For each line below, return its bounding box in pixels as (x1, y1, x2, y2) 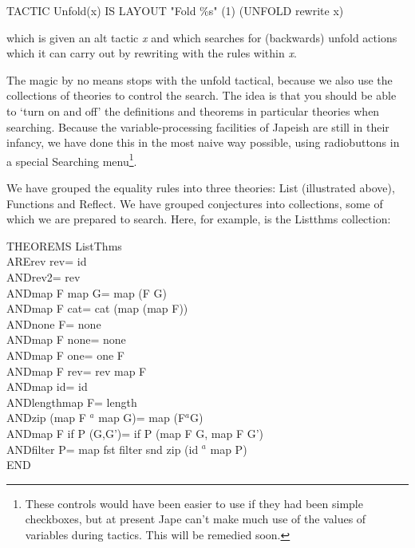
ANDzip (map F (6, 409, 86, 426)
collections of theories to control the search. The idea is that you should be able (6, 87, 397, 104)
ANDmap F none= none (6, 331, 126, 348)
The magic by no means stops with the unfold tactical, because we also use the (6, 71, 393, 88)
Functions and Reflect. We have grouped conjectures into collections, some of (6, 195, 383, 211)
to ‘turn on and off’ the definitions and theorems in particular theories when (6, 102, 380, 119)
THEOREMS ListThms (6, 237, 122, 254)
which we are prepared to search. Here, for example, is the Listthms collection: (6, 211, 391, 227)
